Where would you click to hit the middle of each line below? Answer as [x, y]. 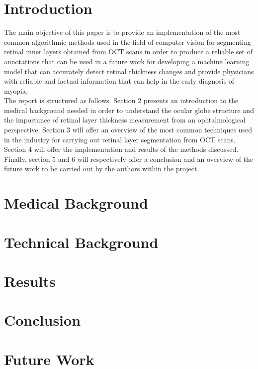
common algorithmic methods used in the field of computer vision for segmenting [128, 42]
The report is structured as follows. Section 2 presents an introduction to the [121, 100]
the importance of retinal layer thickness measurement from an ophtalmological [125, 120]
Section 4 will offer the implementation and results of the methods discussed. [121, 149]
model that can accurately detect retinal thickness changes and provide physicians [129, 71]
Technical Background [81, 242]
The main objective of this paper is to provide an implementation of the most [122, 32]
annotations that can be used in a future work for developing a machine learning [127, 61]
